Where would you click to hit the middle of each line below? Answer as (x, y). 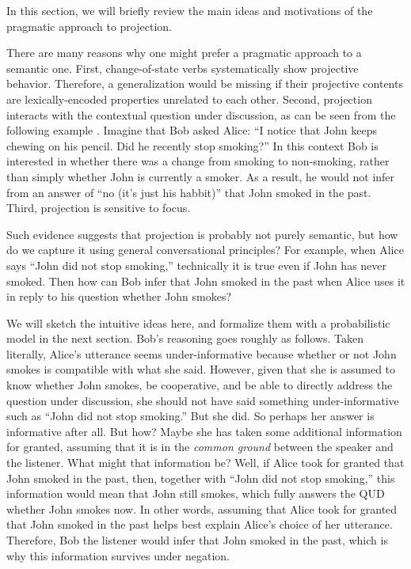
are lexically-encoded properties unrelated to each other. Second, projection (189, 99)
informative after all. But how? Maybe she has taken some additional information (204, 431)
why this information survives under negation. (118, 555)
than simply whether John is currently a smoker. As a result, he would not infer (201, 176)
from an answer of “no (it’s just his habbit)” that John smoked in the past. (189, 192)
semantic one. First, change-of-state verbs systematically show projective (183, 68)
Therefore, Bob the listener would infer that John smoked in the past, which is (197, 540)
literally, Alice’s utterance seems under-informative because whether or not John (202, 353)
